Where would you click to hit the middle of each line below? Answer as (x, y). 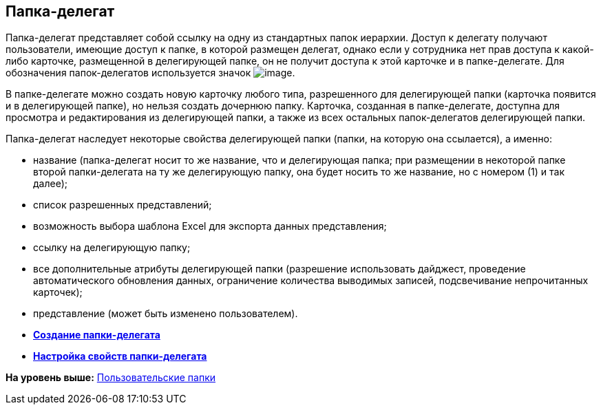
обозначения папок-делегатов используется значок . (150, 73)
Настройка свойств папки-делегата (120, 356)
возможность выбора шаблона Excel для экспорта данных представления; (210, 226)
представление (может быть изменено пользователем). (166, 314)
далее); (50, 184)
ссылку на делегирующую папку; (112, 248)
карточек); (58, 292)
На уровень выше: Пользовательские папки (111, 378)
